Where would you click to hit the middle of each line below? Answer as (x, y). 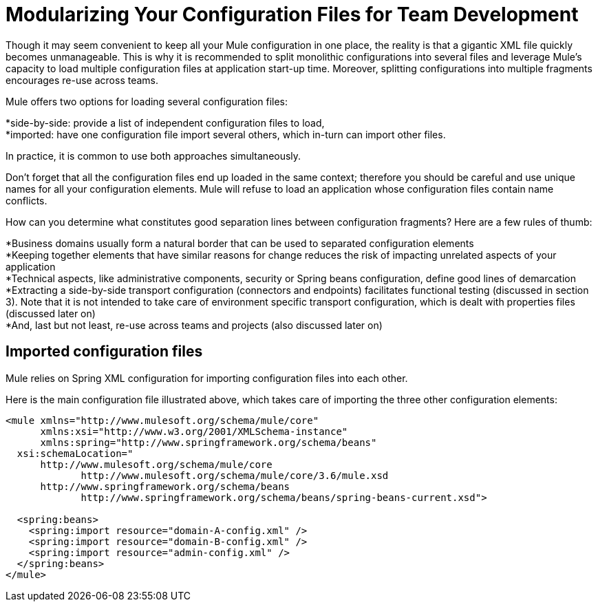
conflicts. (26, 200)
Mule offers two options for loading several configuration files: (147, 101)
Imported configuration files (104, 352)
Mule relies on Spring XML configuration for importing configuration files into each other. (207, 378)
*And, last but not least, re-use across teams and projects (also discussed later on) (194, 325)
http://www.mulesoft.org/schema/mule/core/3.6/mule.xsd (235, 475)
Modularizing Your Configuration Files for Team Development (292, 14)
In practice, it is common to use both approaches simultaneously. (153, 156)
